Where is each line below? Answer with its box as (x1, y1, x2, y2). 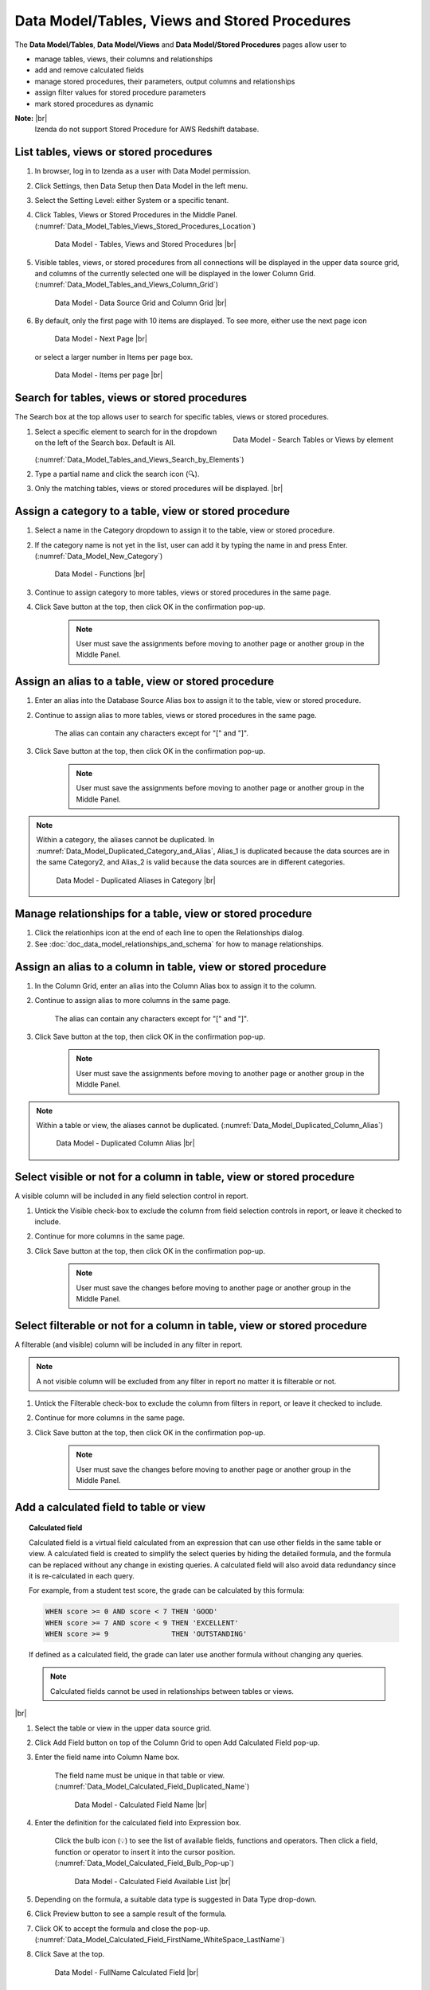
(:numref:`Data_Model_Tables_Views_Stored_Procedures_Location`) (34, 221, 256, 231)
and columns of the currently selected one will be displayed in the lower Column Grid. (34, 268, 316, 278)
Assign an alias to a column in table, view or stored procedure (14, 960, 326, 974)
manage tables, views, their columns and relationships (34, 54, 213, 64)
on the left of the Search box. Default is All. (34, 438, 176, 447)
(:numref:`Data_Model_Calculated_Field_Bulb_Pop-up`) (54, 1859, 234, 1868)
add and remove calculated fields (34, 65, 144, 75)
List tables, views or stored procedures (14, 146, 213, 159)
